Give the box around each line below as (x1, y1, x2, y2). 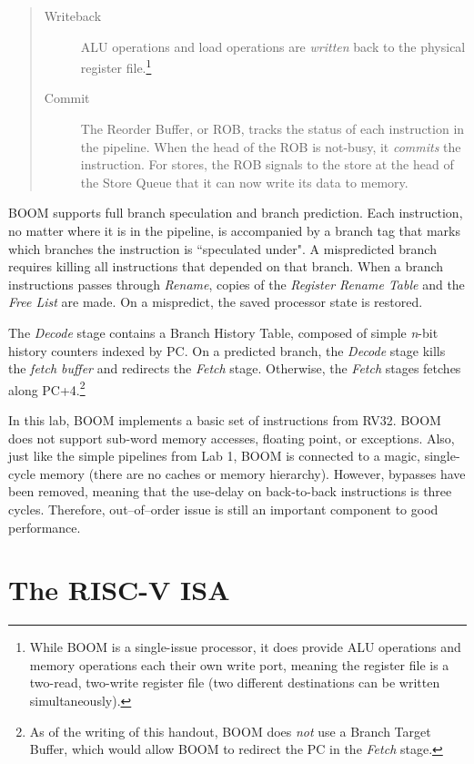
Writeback (44, 6, 102, 25)
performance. (8, 517, 81, 536)
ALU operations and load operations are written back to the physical (80, 36, 466, 56)
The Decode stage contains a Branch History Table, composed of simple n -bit (8, 322, 439, 341)
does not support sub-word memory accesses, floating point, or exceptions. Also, (8, 428, 455, 447)
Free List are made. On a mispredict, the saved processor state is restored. (8, 292, 423, 311)
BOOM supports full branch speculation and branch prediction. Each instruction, (8, 203, 463, 222)
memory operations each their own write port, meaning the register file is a (29, 655, 449, 674)
